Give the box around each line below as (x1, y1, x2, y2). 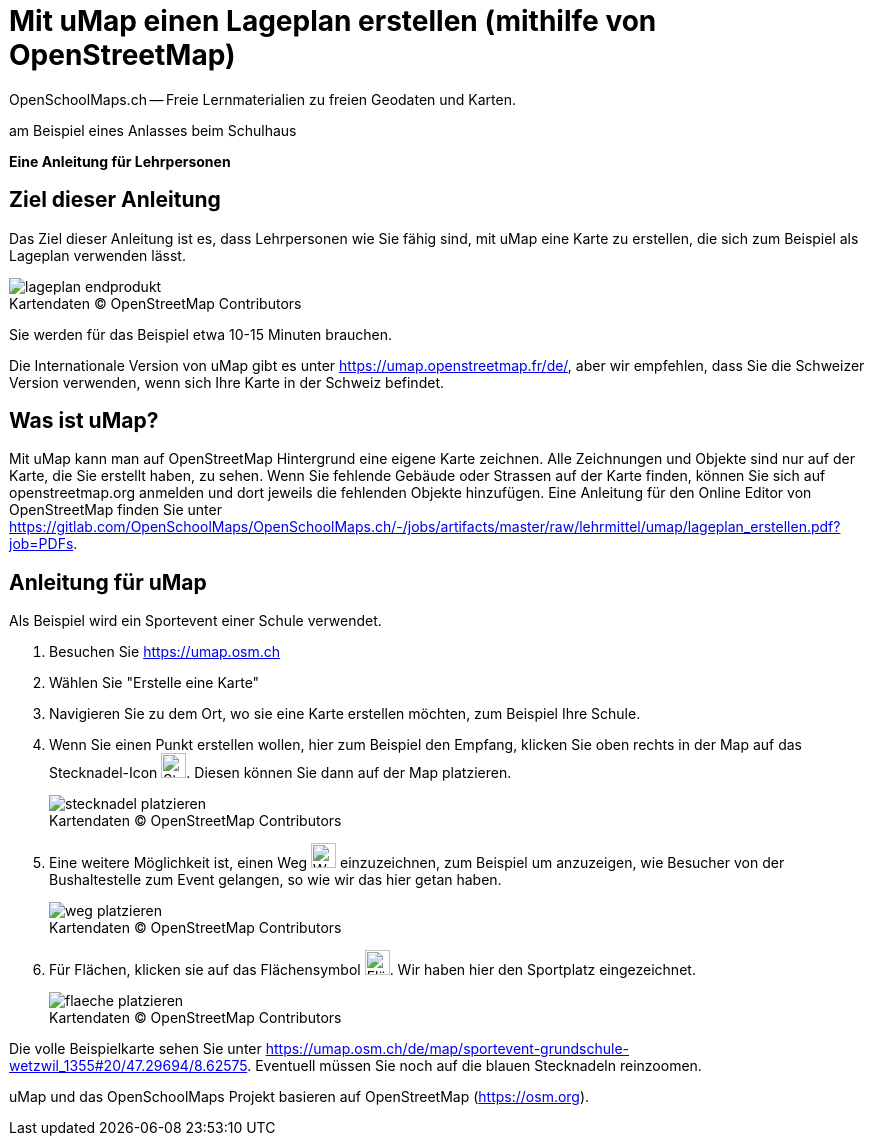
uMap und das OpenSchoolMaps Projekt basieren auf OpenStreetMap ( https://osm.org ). (9, 1088, 590, 1106)
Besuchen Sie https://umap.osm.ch (49, 643, 281, 661)
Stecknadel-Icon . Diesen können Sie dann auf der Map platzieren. (49, 764, 512, 782)
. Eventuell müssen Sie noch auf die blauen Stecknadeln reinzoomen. (247, 1057, 702, 1075)
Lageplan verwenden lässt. (9, 246, 186, 264)
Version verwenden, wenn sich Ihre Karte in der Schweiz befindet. (9, 373, 444, 391)
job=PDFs (9, 535, 74, 553)
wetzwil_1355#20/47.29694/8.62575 (9, 1057, 248, 1075)
